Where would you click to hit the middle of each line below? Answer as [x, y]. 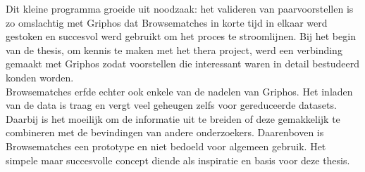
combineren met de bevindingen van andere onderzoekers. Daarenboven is [165, 132]
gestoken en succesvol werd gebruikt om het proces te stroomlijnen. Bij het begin [181, 36]
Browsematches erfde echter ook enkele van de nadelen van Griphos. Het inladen [179, 91]
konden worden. [40, 77]
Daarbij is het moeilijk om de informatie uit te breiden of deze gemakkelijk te [173, 118]
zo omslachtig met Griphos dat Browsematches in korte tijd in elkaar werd [167, 22]
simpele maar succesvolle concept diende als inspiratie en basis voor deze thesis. [178, 160]
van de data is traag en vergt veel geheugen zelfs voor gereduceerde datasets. [171, 105]
